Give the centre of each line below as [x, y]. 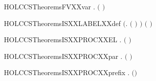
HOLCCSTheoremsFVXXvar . [50, 6]
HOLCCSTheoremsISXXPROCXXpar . [63, 56]
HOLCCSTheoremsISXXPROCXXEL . [63, 40]
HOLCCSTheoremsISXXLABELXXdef [62, 23]
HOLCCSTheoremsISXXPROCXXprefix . [67, 72]
